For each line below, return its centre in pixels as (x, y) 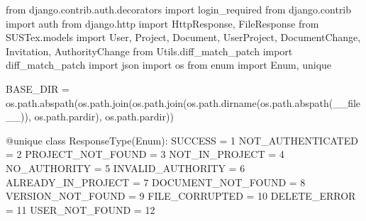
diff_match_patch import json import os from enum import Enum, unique (169, 65)
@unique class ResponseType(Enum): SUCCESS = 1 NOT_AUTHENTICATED (182, 140)
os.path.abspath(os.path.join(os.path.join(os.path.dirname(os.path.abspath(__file (183, 102)
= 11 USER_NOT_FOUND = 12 (81, 209)
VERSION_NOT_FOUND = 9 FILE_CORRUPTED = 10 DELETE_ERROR (181, 196)
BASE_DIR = (38, 88)
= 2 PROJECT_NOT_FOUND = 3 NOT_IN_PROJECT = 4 (145, 154)
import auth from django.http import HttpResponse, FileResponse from (162, 23)
